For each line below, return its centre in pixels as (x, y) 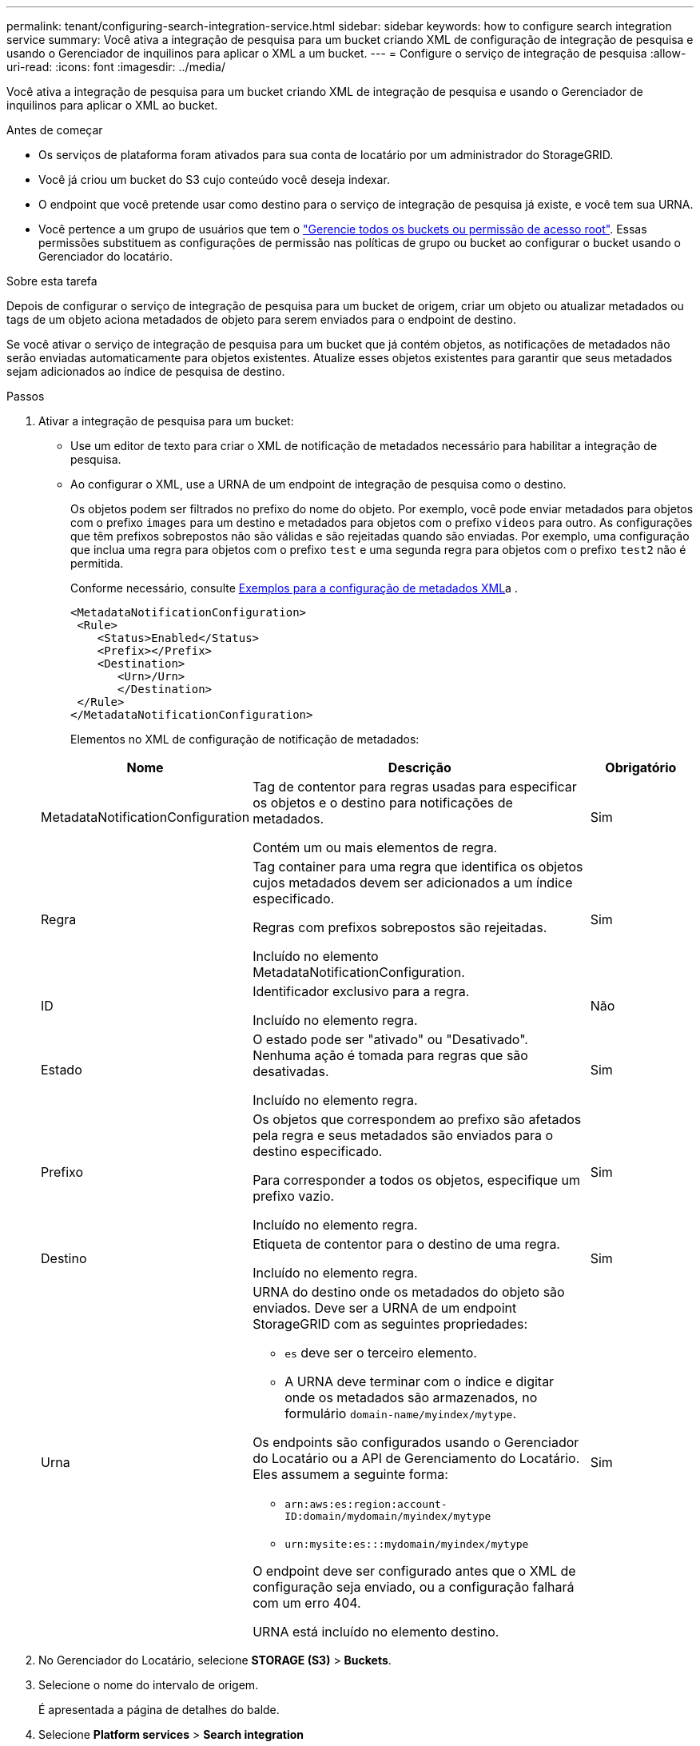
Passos (26, 396)
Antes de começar (55, 130)
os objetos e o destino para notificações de (383, 803)
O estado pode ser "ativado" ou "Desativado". (390, 1039)
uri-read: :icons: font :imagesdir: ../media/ (116, 67)
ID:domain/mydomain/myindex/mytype (388, 1516)
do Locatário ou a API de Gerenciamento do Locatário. (416, 1458)
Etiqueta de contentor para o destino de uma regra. (406, 1244)
